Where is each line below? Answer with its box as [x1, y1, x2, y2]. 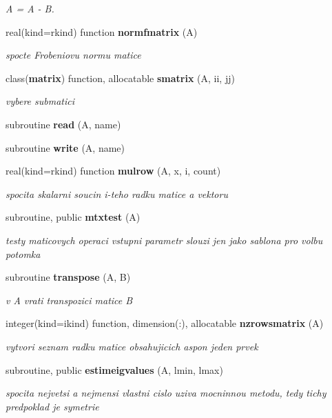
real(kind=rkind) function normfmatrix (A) [6, 24, 198, 39]
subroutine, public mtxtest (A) [6, 210, 141, 224]
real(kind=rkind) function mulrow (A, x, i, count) [6, 163, 221, 178]
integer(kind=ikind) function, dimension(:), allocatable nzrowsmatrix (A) [6, 316, 324, 330]
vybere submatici [6, 94, 75, 108]
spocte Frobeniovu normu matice [6, 48, 141, 62]
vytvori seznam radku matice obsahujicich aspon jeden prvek [6, 339, 258, 353]
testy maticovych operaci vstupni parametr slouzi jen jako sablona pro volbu [6, 232, 323, 247]
